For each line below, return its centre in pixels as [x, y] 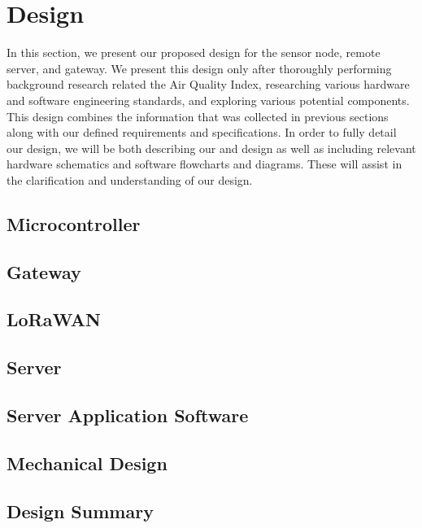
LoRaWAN [54, 319]
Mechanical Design [87, 463]
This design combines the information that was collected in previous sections [198, 116]
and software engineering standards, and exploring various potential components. [208, 100]
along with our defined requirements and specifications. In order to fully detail [202, 132]
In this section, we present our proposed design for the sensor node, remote [194, 52]
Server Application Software [128, 415]
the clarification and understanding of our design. [130, 179]
